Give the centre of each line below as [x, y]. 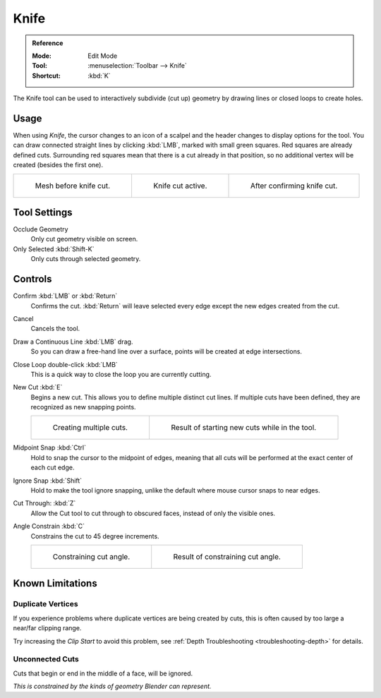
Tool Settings [43, 212]
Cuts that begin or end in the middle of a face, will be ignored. [103, 673]
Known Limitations [55, 583]
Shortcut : [47, 76]
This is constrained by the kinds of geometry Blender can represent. [112, 686]
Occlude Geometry [41, 229]
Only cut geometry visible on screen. [84, 239]
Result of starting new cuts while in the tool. [243, 428]
